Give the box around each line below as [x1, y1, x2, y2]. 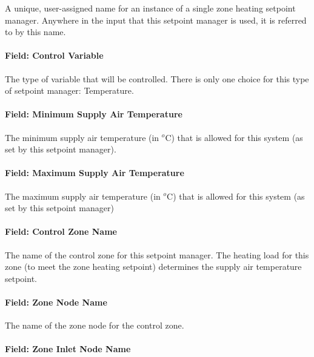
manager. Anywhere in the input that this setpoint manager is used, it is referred [5, 13, 307, 26]
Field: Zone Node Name [5, 295, 107, 308]
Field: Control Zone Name [5, 225, 117, 238]
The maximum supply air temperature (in [5, 189, 161, 202]
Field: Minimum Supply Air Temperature [5, 108, 182, 120]
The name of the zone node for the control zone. [5, 319, 184, 332]
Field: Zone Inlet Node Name [5, 342, 131, 355]
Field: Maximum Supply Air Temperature [5, 166, 184, 179]
